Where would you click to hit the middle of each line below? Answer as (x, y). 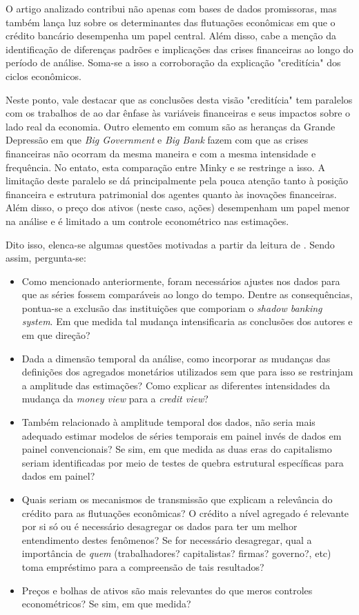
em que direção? (56, 335)
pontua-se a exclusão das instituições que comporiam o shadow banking (172, 307)
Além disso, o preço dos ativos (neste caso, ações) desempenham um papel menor (178, 207)
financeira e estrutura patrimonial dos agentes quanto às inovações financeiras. (171, 194)
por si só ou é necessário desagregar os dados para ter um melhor (159, 526)
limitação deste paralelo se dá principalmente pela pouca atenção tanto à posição (177, 180)
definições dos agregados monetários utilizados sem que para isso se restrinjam (187, 372)
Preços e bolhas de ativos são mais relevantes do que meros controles (167, 590)
